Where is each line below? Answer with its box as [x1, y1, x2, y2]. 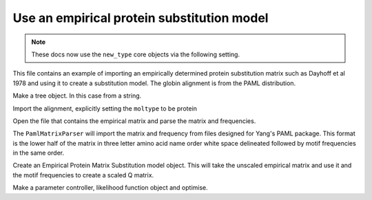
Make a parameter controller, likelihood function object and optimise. [12, 184, 208, 192]
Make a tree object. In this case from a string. [12, 91, 142, 100]
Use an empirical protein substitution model [12, 10, 269, 25]
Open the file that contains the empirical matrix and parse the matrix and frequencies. [12, 117, 256, 125]
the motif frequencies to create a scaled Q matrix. [12, 170, 154, 179]
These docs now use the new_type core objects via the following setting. [31, 50, 240, 58]
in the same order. [12, 148, 65, 157]
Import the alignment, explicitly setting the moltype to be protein [12, 104, 198, 113]
